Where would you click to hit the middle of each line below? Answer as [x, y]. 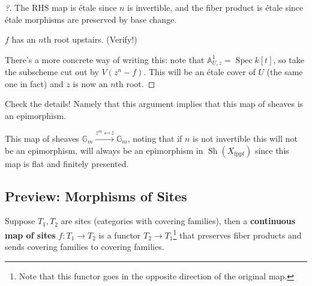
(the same [285, 72]
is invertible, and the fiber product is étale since [215, 7]
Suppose [20, 221]
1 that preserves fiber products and [237, 234]
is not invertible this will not [245, 138]
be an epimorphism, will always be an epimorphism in [104, 150]
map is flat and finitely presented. [67, 163]
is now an [90, 83]
